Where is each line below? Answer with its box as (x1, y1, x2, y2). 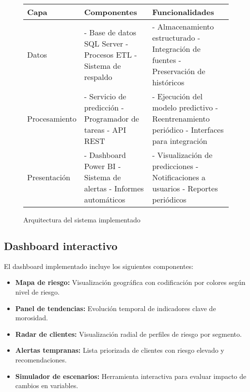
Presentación (27, 172, 70, 183)
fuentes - (152, 54, 181, 65)
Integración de (152, 43, 201, 54)
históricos (152, 77, 185, 88)
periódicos (152, 194, 187, 205)
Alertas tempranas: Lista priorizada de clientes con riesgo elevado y (15, 345, 224, 355)
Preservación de (152, 65, 205, 77)
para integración (152, 135, 207, 146)
